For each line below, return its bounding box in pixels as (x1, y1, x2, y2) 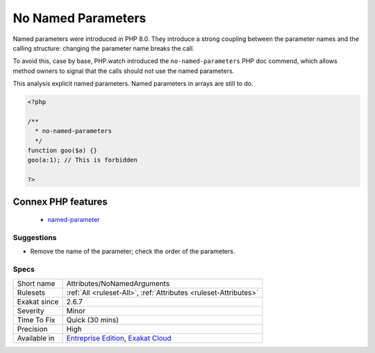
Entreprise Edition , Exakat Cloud (66, 333, 172, 343)
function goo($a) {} (27, 146, 97, 155)
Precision (17, 324, 48, 334)
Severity (17, 306, 44, 316)
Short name (17, 278, 56, 288)
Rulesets (17, 288, 45, 298)
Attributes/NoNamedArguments (66, 278, 170, 288)
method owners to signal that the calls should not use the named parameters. (12, 67, 235, 75)
